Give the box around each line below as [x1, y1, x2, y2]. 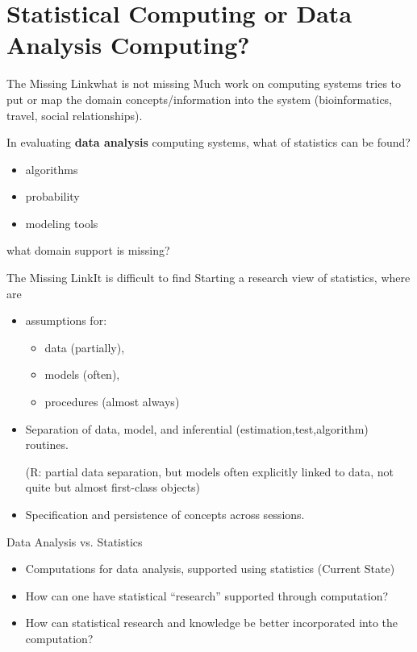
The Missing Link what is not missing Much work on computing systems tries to [6, 75, 402, 92]
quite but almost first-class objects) [25, 479, 201, 496]
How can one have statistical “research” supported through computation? [25, 587, 389, 604]
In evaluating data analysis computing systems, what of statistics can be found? [6, 134, 411, 151]
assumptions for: [25, 312, 107, 329]
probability [25, 188, 80, 205]
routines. [25, 436, 69, 453]
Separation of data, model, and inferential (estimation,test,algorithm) [25, 420, 369, 437]
